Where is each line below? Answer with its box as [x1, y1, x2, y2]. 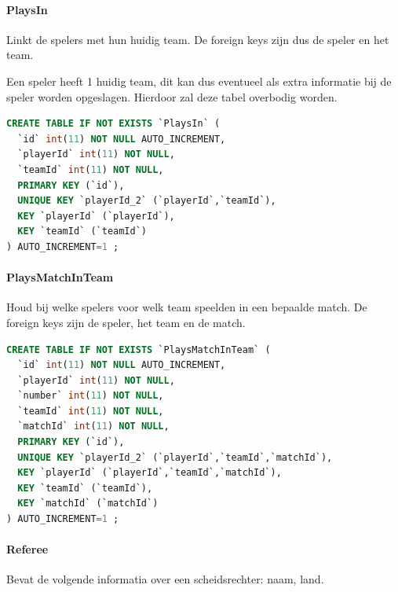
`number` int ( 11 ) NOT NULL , [17, 390, 164, 402]
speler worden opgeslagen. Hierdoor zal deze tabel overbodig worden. [6, 88, 338, 105]
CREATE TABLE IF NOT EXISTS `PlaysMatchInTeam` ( [6, 344, 271, 355]
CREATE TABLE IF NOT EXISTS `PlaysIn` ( [6, 118, 221, 130]
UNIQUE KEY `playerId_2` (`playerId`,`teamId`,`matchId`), [17, 451, 333, 463]
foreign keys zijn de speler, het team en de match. [6, 314, 246, 330]
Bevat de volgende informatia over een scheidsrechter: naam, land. [6, 571, 324, 587]
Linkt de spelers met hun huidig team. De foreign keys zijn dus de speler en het [6, 31, 389, 47]
